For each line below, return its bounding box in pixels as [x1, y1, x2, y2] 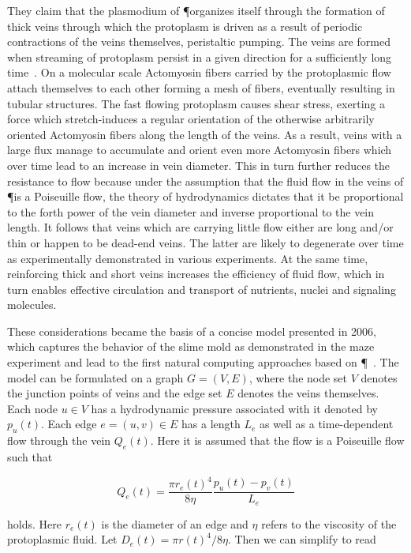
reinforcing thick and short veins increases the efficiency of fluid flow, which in [7, 265, 385, 282]
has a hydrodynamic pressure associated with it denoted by [91, 400, 378, 416]
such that [7, 449, 53, 465]
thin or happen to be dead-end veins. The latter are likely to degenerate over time [7, 234, 404, 250]
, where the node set [248, 369, 348, 386]
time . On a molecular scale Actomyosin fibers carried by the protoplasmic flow [7, 64, 391, 81]
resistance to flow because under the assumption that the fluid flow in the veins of [7, 172, 404, 189]
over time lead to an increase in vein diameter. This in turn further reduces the [7, 156, 390, 173]
